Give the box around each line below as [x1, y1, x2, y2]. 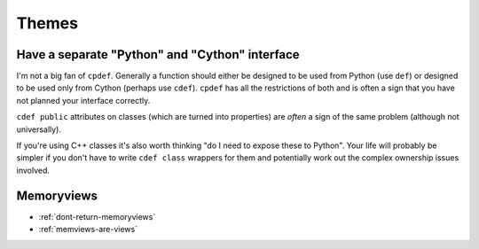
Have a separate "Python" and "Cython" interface [16, 47, 301, 62]
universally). [16, 124, 62, 135]
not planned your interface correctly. [16, 95, 151, 105]
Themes [16, 13, 79, 33]
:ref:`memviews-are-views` [38, 224, 137, 235]
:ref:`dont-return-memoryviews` [38, 211, 156, 222]
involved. [16, 165, 51, 175]
